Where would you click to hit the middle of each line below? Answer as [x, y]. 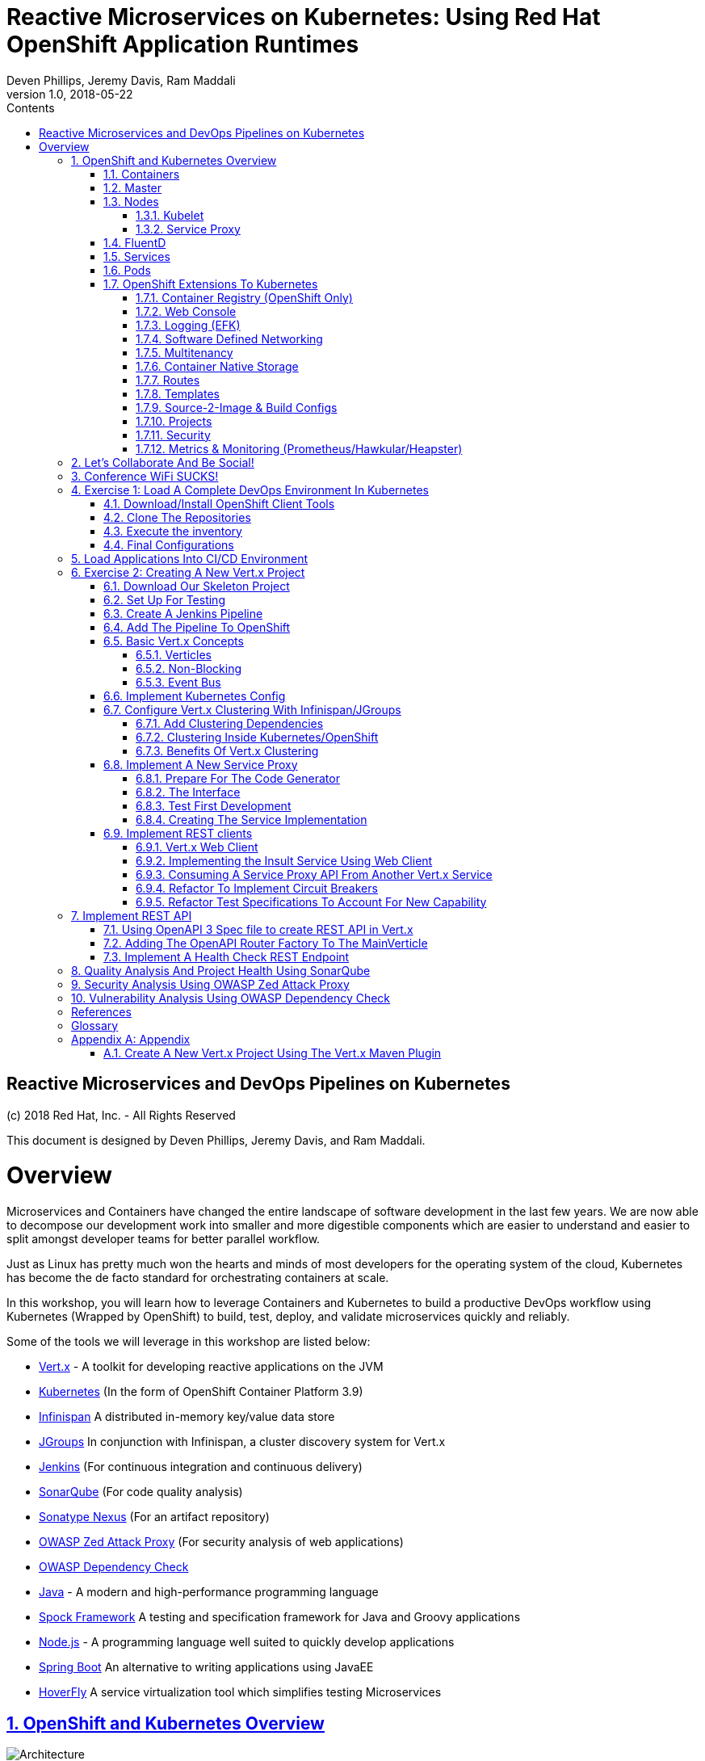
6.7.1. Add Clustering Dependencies [230, 723]
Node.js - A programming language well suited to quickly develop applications [247, 1642]
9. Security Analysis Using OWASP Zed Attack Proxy [210, 984]
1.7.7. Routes [168, 380]
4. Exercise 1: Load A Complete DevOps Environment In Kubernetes [250, 490]
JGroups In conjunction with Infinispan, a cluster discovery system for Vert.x [242, 1442]
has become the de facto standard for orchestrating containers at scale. [198, 1278]
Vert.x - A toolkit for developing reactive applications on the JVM [211, 1367]
